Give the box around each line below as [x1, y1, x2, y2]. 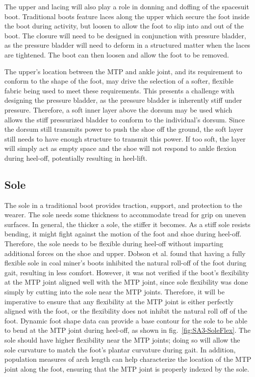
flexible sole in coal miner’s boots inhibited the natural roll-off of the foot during [4, 258, 247, 268]
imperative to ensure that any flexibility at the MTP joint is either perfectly [4, 296, 234, 306]
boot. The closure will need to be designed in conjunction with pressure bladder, [4, 30, 246, 40]
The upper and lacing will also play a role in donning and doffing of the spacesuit [4, 1, 249, 11]
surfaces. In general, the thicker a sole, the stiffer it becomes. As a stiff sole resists [4, 219, 251, 229]
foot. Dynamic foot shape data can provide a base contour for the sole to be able [4, 315, 248, 325]
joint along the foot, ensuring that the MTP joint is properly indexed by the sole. [4, 363, 250, 374]
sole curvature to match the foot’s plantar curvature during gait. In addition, [4, 344, 236, 354]
